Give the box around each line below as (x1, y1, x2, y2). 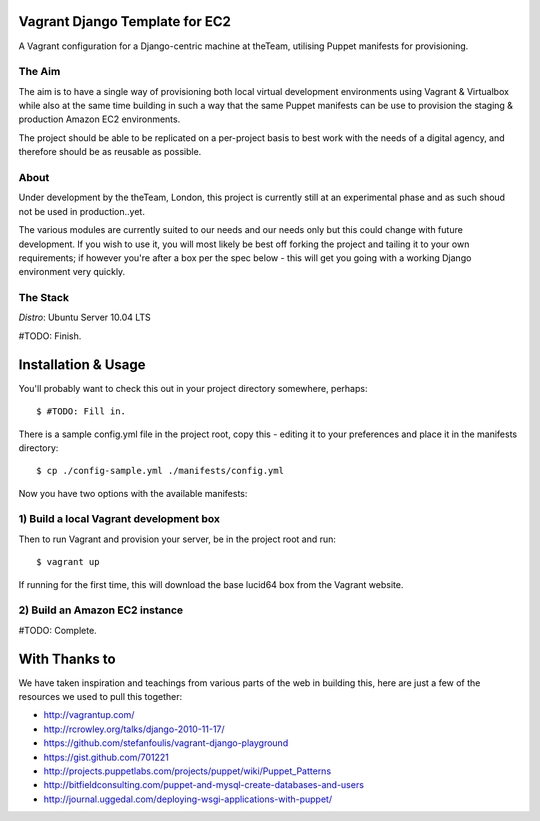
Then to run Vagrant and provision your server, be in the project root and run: (18, 533, 337, 545)
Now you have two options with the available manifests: (18, 487, 248, 499)
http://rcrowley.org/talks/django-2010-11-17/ (43, 723, 225, 735)
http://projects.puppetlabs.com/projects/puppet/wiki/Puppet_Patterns (43, 765, 332, 777)
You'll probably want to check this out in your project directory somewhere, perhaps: (18, 382, 368, 394)
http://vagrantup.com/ (43, 709, 135, 721)
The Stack (18, 291, 70, 305)
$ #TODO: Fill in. (36, 406, 127, 417)
